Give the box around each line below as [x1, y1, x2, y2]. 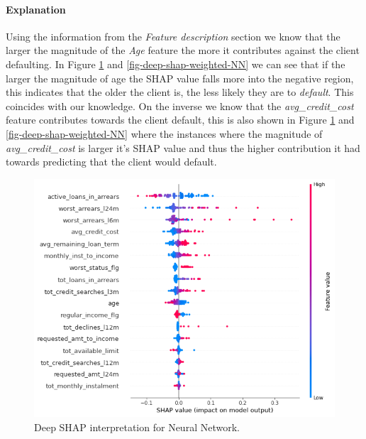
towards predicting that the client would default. [6, 154, 217, 169]
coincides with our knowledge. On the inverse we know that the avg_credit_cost [6, 98, 354, 113]
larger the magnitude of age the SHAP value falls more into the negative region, [6, 70, 354, 85]
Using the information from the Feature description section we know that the [6, 28, 340, 43]
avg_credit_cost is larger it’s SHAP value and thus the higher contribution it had [6, 140, 360, 155]
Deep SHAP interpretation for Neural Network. [34, 419, 240, 434]
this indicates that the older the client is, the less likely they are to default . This [6, 85, 354, 99]
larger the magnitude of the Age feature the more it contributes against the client [6, 43, 360, 58]
